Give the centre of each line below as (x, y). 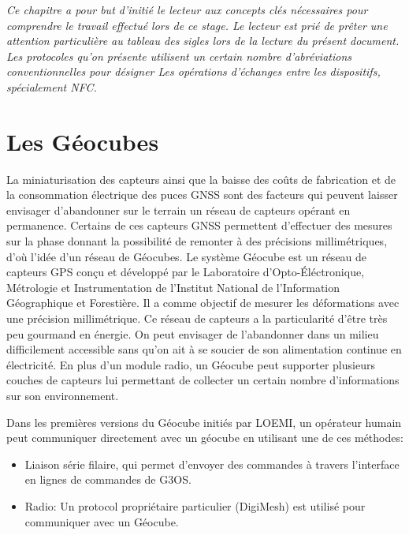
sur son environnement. (63, 395)
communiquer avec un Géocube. (102, 521)
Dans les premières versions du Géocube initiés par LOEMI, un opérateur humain (204, 422)
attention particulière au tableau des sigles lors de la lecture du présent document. (203, 41)
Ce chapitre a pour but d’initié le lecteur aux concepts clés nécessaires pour (187, 9)
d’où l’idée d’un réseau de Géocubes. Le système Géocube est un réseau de (187, 256)
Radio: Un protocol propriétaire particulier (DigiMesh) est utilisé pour (195, 505)
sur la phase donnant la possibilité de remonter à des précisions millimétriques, (197, 241)
